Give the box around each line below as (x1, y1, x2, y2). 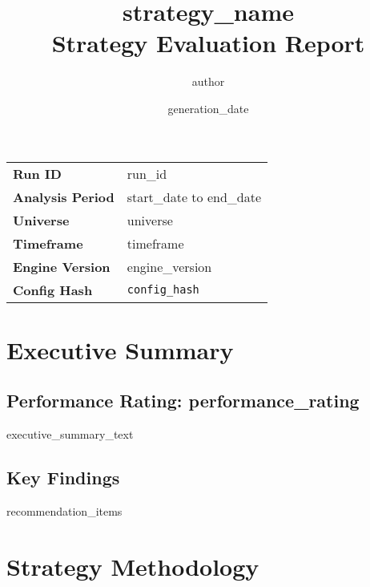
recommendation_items (6, 502, 123, 519)
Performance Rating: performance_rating (6, 388, 360, 413)
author (191, 73, 225, 90)
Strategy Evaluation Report (51, 26, 365, 59)
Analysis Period (13, 187, 115, 206)
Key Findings (6, 465, 120, 490)
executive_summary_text (6, 426, 134, 443)
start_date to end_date (127, 187, 262, 206)
